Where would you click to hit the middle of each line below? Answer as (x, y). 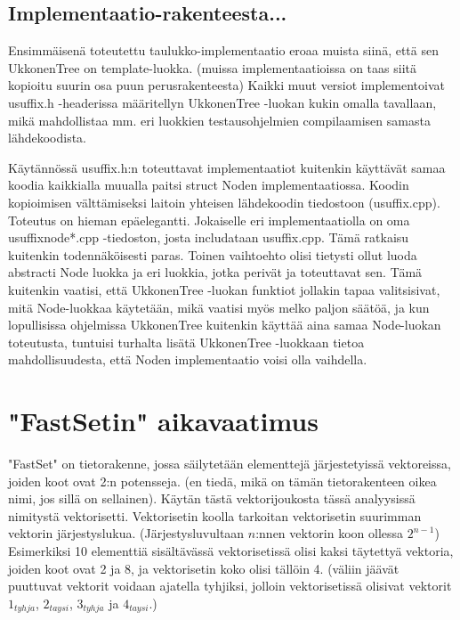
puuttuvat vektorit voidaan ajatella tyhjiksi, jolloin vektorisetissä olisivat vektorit (230, 586)
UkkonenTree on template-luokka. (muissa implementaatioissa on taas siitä (212, 67)
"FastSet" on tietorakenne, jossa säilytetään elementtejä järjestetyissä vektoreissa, (230, 464)
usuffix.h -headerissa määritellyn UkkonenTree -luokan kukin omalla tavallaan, (222, 102)
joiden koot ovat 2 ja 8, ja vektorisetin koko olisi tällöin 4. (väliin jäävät (204, 568)
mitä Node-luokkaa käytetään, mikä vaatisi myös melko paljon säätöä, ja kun (219, 307)
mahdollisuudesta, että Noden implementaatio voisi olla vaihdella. (188, 359)
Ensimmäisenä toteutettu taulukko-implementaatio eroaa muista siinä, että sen (223, 50)
